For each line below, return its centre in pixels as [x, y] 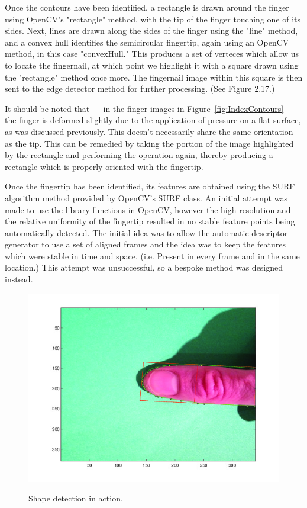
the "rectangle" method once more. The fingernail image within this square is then [154, 77]
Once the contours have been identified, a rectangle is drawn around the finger [147, 7]
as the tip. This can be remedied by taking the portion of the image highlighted [149, 143]
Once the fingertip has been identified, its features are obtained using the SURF [150, 186]
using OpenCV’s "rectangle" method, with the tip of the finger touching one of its [153, 19]
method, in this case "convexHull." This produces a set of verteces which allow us [152, 54]
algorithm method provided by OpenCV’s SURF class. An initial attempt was [146, 197]
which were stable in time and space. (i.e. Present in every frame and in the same [152, 255]
